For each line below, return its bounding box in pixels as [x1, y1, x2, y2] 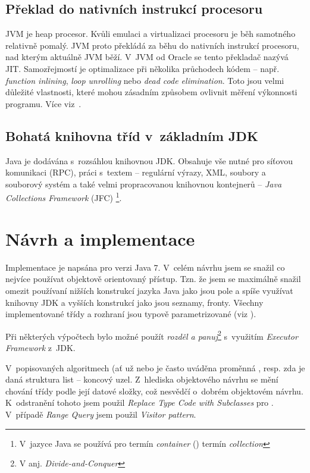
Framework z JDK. [5, 341, 76, 353]
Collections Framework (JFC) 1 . [5, 190, 122, 203]
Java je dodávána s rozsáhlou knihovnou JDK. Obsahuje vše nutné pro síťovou [5, 154, 293, 167]
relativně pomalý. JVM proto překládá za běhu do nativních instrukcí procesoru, [5, 39, 299, 51]
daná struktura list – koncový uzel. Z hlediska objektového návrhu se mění [5, 373, 278, 386]
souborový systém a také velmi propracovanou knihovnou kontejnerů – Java [5, 177, 282, 190]
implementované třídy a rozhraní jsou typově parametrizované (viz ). [5, 308, 256, 320]
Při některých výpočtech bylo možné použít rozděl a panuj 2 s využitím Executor [5, 328, 298, 342]
